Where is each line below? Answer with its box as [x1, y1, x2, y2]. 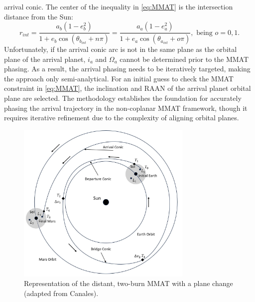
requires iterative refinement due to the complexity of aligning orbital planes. [4, 112, 239, 123]
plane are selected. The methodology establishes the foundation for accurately [4, 93, 242, 103]
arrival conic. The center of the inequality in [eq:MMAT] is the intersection [4, 1, 233, 11]
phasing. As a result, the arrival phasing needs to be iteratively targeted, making [4, 63, 251, 74]
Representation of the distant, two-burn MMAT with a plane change [24, 278, 233, 289]
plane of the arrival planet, [4, 53, 86, 64]
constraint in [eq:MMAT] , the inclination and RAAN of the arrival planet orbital [4, 83, 251, 93]
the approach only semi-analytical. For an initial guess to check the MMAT [4, 73, 234, 83]
